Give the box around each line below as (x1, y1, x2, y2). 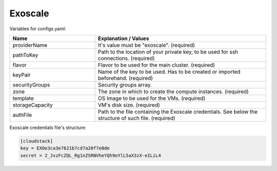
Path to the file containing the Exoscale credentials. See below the (97, 108, 258, 115)
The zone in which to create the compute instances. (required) (97, 88, 249, 95)
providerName (12, 41, 48, 49)
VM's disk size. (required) (97, 101, 160, 109)
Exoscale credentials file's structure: (9, 124, 87, 131)
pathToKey (12, 51, 38, 58)
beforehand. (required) (97, 74, 153, 81)
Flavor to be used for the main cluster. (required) (97, 61, 215, 69)
